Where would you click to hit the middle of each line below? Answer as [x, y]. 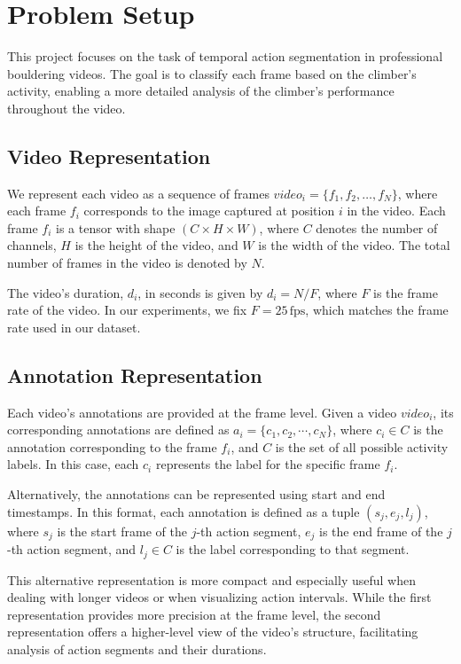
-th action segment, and [72, 549]
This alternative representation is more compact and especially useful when [211, 579]
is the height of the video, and [156, 245]
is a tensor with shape [116, 227]
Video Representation [109, 156]
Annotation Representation [135, 375]
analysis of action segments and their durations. [137, 648]
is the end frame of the [381, 531]
